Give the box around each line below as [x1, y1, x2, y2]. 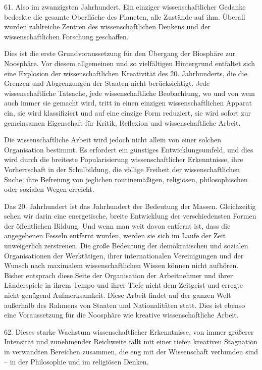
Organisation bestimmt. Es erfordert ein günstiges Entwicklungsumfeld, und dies [4, 144, 253, 154]
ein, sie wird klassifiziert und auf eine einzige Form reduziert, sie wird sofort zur [4, 107, 251, 118]
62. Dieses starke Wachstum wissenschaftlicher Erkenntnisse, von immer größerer [4, 326, 254, 337]
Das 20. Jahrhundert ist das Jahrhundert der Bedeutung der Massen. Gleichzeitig [4, 200, 256, 211]
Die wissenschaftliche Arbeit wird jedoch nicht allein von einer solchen [4, 134, 221, 145]
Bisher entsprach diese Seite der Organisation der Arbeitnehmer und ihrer [4, 270, 233, 280]
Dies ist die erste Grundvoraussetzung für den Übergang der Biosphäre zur [4, 48, 236, 59]
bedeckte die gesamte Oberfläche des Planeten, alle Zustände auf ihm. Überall [4, 11, 245, 22]
